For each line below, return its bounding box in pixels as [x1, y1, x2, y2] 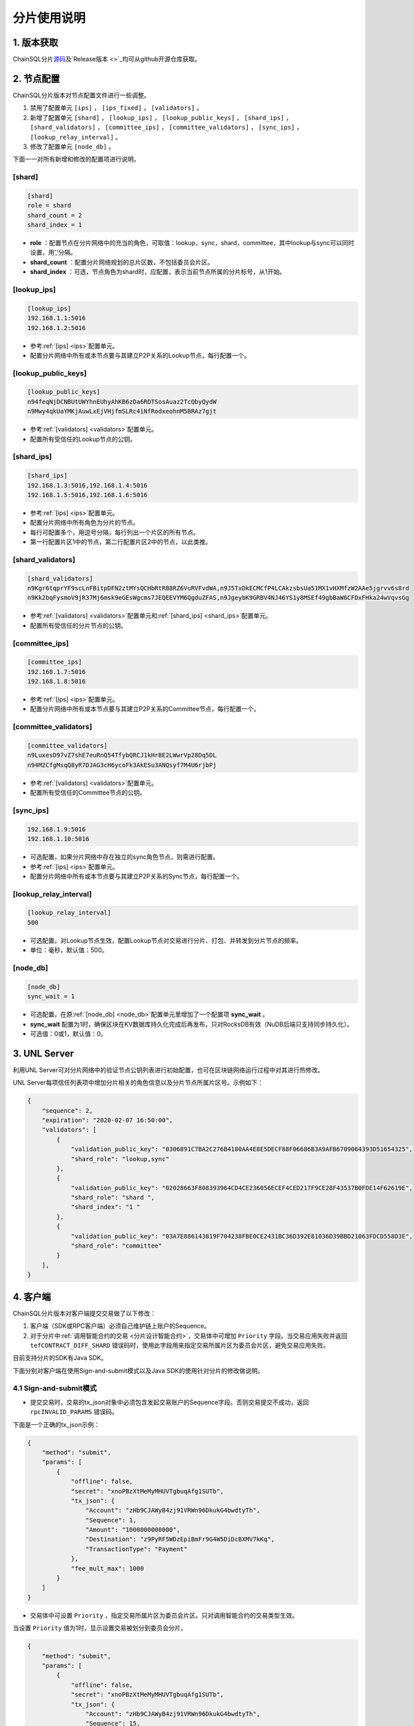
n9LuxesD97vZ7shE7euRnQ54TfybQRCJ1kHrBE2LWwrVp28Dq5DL [27, 751, 217, 759]
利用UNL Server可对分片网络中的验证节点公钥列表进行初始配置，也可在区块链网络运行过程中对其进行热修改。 [12, 1065, 324, 1074]
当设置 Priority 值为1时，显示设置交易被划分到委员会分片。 [12, 1624, 188, 1632]
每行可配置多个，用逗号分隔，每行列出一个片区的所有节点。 [30, 528, 199, 536]
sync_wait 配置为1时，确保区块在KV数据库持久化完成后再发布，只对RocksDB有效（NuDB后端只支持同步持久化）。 [30, 1020, 353, 1028]
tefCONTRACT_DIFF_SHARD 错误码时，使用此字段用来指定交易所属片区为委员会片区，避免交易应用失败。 [30, 1341, 330, 1349]
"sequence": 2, [41, 1107, 93, 1114]
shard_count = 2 [27, 211, 83, 219]
